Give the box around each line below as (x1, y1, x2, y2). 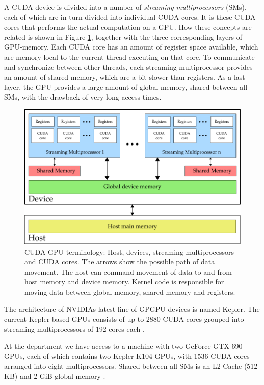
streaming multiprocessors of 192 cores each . (4, 323, 145, 334)
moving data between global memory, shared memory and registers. (24, 286, 235, 297)
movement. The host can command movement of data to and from (24, 266, 232, 277)
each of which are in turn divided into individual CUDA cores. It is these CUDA (4, 11, 256, 22)
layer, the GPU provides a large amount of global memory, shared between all (4, 81, 248, 92)
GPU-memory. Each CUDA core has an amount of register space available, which (4, 41, 258, 52)
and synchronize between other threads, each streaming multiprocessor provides (4, 61, 253, 72)
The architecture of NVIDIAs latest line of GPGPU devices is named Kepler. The (4, 303, 260, 314)
